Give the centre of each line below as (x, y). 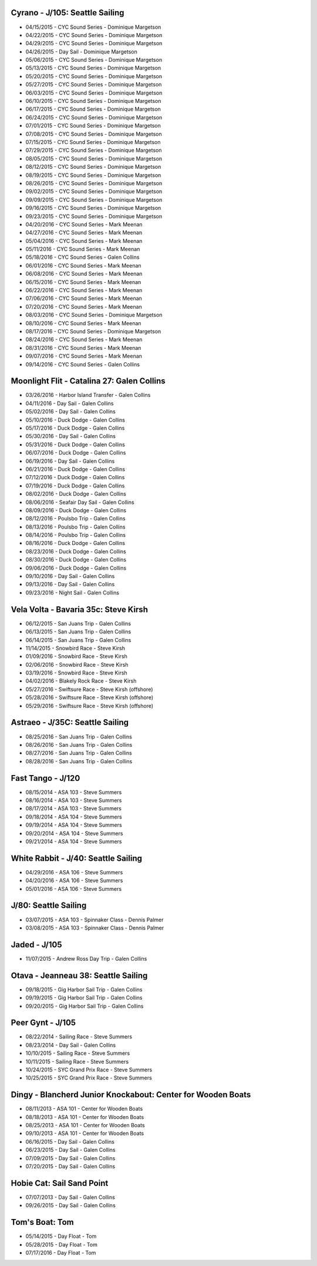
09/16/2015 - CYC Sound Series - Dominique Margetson (93, 208)
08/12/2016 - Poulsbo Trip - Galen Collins (75, 519)
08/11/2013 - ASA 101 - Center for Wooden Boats (84, 1109)
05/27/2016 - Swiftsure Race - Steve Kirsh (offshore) (89, 689)
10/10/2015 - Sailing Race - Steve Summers (78, 1053)
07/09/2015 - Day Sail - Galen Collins (70, 1158)
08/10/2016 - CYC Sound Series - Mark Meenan (83, 323)
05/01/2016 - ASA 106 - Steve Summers (74, 888)
